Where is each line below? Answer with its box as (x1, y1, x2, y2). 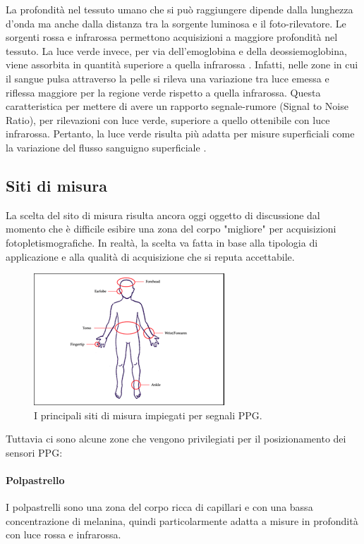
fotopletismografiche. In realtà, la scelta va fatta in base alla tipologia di (6, 235, 318, 249)
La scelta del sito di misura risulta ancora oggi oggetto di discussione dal (6, 207, 320, 222)
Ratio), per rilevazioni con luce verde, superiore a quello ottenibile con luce (6, 112, 330, 127)
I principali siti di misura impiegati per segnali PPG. (34, 407, 262, 422)
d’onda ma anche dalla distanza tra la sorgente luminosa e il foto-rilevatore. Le (6, 16, 346, 30)
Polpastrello (6, 473, 65, 488)
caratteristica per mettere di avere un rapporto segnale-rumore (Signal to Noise (6, 99, 348, 113)
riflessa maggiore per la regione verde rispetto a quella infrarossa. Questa (6, 85, 321, 99)
